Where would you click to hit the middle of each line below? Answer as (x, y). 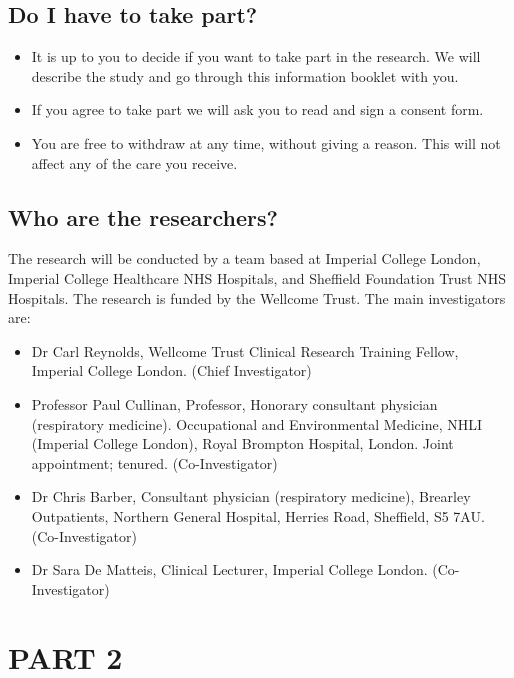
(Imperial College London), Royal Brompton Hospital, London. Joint (242, 443)
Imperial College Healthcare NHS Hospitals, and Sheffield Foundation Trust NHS (257, 277)
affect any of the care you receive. (134, 162)
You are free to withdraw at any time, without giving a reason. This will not (266, 142)
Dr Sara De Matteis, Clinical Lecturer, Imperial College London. (229, 569)
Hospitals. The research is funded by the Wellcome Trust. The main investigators (257, 297)
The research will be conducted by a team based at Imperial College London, (244, 258)
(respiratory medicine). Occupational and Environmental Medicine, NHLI (257, 423)
